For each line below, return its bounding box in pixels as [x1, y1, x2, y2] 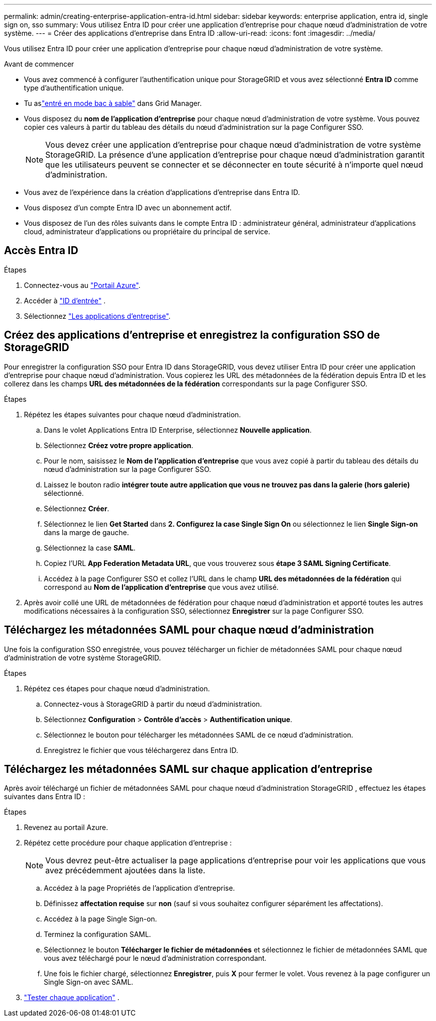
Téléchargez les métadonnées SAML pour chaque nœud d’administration [4, 624, 374, 637]
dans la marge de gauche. [44, 528, 129, 537]
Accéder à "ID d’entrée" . [24, 296, 106, 305]
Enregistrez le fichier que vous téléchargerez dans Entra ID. [44, 745, 238, 754]
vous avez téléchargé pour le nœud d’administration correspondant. [44, 954, 267, 963]
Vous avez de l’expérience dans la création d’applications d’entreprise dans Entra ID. [24, 188, 300, 196]
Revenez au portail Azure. [24, 823, 109, 832]
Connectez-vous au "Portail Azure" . [24, 280, 141, 289]
